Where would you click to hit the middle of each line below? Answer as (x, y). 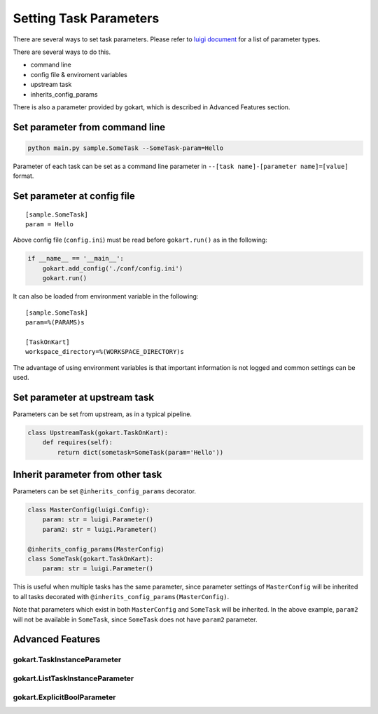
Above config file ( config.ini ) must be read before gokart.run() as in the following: (140, 240)
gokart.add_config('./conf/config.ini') (113, 268)
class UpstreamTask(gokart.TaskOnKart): (98, 432)
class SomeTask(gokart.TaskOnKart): (91, 559)
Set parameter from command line (89, 127)
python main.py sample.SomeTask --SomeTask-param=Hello (126, 148)
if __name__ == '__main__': (76, 259)
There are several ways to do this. (62, 52)
